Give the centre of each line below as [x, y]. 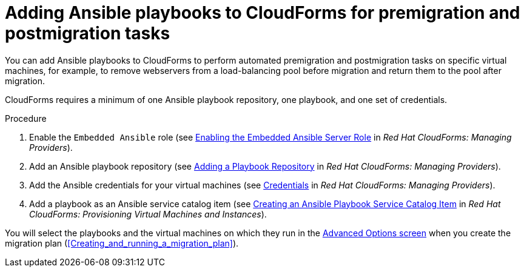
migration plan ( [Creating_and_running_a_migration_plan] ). [122, 243]
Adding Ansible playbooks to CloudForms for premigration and [263, 13]
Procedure [26, 118]
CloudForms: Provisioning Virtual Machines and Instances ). [148, 214]
